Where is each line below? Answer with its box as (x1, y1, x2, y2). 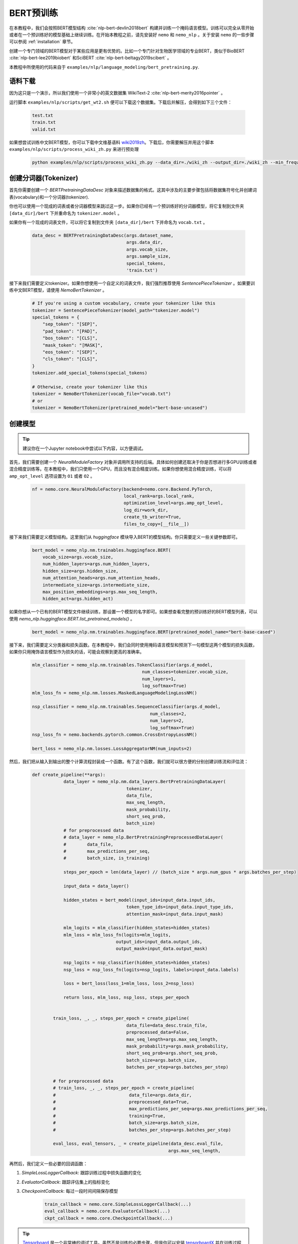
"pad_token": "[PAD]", (42, 328, 98, 334)
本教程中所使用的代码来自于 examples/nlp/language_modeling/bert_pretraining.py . (9, 64, 200, 70)
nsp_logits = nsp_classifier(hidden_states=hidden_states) (63, 960, 211, 965)
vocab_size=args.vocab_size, (42, 554, 114, 560)
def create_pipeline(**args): (32, 772, 106, 777)
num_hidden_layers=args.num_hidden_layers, (42, 561, 150, 567)
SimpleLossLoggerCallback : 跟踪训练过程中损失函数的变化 (21, 1170, 142, 1176)
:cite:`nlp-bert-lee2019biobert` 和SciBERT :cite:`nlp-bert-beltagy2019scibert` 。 (9, 55, 172, 61)
